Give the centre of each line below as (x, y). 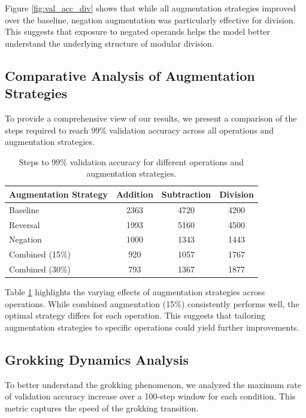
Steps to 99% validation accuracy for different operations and (131, 161)
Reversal (25, 224)
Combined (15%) (40, 254)
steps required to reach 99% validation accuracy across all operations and (139, 130)
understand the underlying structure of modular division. (110, 43)
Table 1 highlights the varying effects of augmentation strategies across (135, 292)
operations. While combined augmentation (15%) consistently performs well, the (152, 303)
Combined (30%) (40, 269)
